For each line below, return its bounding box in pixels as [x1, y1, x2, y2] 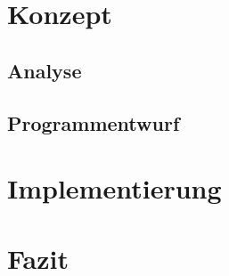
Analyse [7, 56, 82, 84]
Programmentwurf [7, 109, 180, 136]
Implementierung [7, 170, 222, 207]
